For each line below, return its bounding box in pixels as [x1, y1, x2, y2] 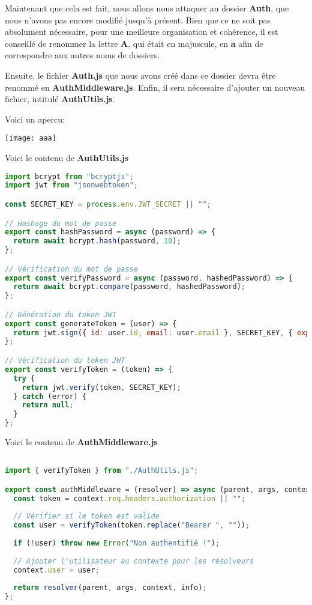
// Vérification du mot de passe [5, 264, 138, 273]
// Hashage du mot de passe [5, 219, 117, 228]
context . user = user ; [13, 565, 100, 574]
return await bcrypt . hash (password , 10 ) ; [13, 237, 181, 246]
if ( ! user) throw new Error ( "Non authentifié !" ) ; [13, 539, 220, 548]
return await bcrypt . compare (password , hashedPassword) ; [13, 282, 245, 291]
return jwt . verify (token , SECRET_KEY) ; [22, 383, 181, 392]
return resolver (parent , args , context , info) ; [13, 583, 207, 592]
